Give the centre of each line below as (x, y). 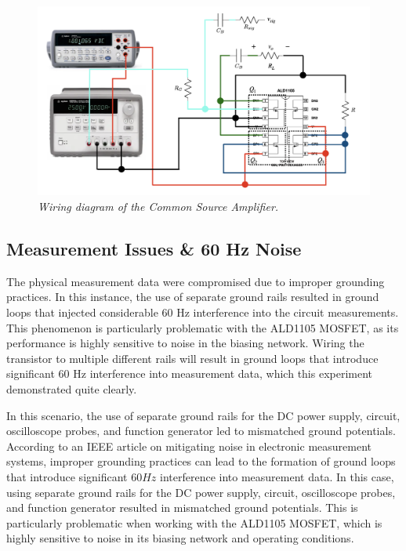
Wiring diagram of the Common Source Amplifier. (158, 206)
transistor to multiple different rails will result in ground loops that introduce (192, 358)
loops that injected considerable (82, 312)
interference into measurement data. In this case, (277, 476)
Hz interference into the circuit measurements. (288, 312)
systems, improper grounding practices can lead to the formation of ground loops (201, 461)
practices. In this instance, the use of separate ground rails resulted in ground (193, 297)
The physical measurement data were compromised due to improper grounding (196, 281)
